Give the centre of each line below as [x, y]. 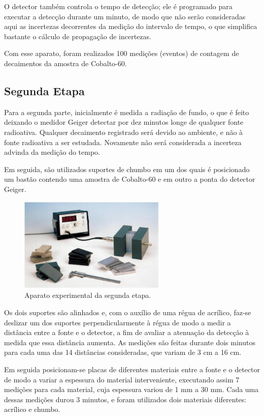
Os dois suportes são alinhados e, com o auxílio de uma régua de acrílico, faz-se [128, 312]
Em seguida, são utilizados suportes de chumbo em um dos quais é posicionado [127, 169]
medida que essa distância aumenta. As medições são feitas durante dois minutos [130, 342]
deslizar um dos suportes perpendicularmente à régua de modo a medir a [118, 322]
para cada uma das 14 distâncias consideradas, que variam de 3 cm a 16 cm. [123, 352]
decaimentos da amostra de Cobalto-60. [65, 63]
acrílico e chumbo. [32, 409]
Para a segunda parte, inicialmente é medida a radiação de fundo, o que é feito [127, 112]
